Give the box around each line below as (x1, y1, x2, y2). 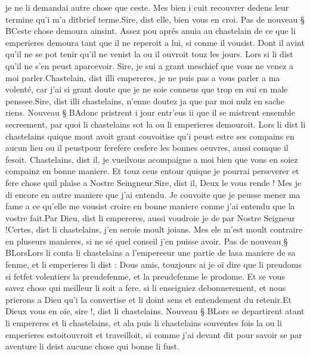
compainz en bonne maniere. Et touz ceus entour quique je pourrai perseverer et (5, 165, 299, 177)
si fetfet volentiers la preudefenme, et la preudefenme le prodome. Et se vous (5, 270, 285, 282)
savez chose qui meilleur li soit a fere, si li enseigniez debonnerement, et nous (5, 281, 286, 294)
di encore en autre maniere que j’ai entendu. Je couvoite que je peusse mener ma (5, 188, 300, 200)
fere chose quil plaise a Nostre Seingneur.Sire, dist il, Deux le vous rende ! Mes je (5, 176, 302, 188)
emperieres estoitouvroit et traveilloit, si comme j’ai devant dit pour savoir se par (5, 328, 302, 340)
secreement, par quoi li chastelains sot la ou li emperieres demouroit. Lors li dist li (5, 117, 306, 130)
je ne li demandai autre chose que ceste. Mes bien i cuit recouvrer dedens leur (5, 1, 289, 13)
